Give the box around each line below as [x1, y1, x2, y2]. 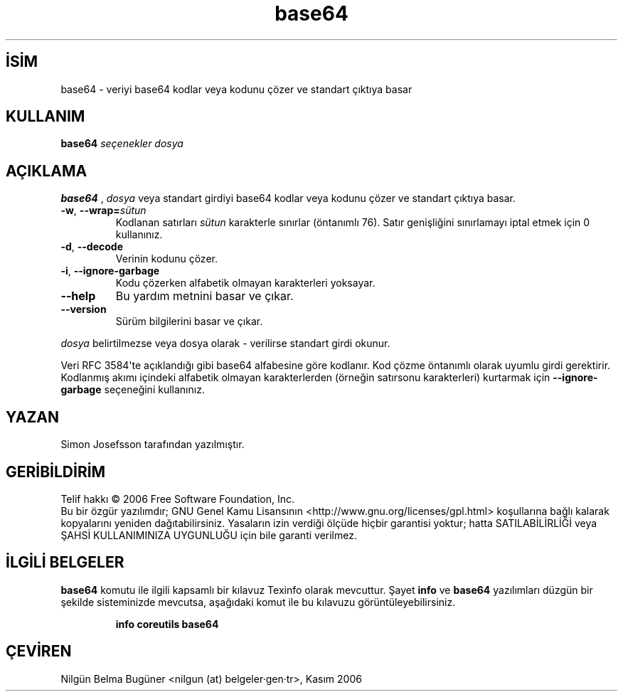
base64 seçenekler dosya [60, 137, 183, 150]
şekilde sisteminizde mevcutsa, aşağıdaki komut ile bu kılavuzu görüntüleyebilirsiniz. [60, 595, 456, 608]
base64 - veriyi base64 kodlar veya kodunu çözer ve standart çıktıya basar [60, 83, 412, 95]
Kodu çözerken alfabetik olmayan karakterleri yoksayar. [115, 277, 376, 289]
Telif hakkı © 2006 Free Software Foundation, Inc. [60, 492, 295, 505]
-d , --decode [60, 240, 124, 253]
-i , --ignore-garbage [60, 265, 160, 277]
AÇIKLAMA [6, 161, 87, 180]
